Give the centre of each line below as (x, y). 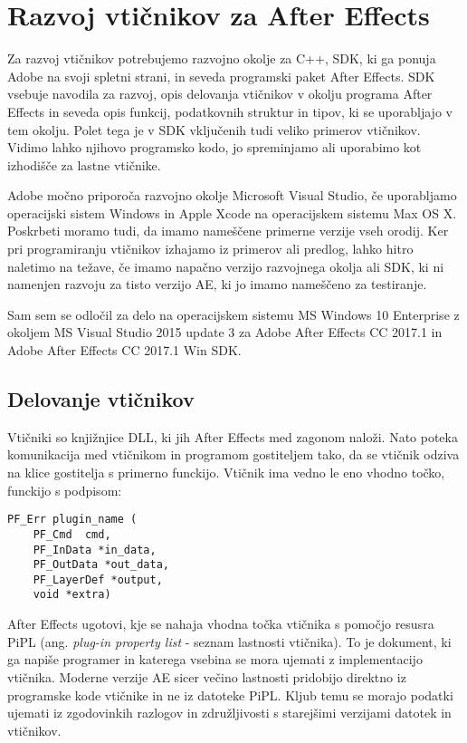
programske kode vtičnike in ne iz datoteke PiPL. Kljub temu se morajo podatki (230, 695)
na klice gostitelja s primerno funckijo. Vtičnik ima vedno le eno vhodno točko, (226, 473)
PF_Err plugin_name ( (72, 520)
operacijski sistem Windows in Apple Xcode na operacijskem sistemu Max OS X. (232, 212)
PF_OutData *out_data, (101, 565)
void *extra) (72, 595)
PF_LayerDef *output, (98, 579)
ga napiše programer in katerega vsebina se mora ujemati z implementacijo (215, 659)
